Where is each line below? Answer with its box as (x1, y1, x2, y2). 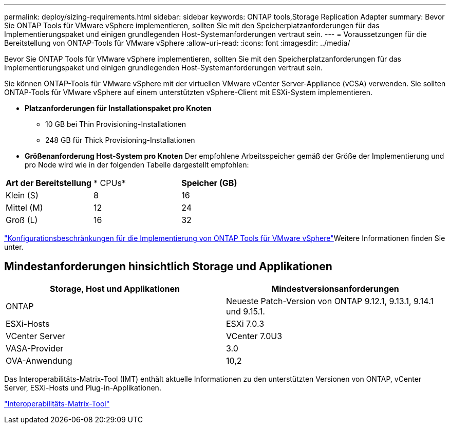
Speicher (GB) (181, 178, 237, 188)
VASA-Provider (6, 343, 64, 353)
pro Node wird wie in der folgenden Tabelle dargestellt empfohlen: (25, 160, 249, 169)
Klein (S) (6, 190, 39, 200)
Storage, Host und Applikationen (50, 283, 180, 294)
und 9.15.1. (226, 306, 265, 317)
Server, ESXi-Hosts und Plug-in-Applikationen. (4, 383, 161, 392)
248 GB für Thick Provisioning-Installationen (45, 136, 195, 144)
